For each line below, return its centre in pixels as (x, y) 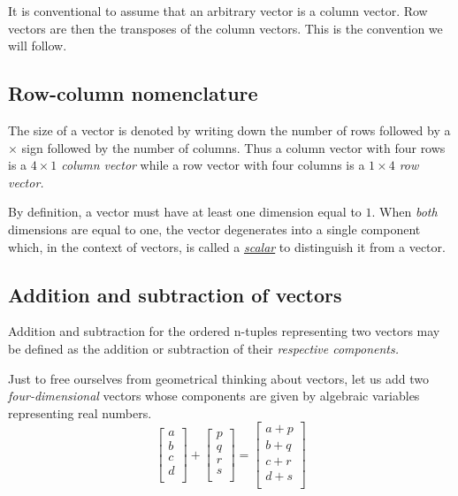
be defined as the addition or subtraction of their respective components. (203, 348)
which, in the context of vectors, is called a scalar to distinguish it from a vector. (227, 246)
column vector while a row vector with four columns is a (213, 165)
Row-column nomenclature (133, 93)
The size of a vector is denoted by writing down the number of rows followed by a (229, 130)
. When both (405, 212)
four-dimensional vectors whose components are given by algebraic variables (214, 396)
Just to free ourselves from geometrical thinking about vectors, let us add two (218, 378)
